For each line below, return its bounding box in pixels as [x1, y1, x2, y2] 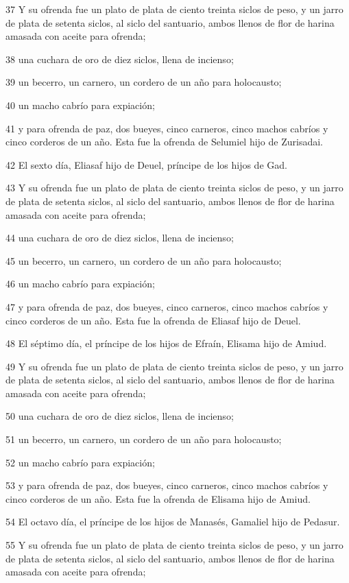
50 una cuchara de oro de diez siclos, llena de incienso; [5, 409, 234, 423]
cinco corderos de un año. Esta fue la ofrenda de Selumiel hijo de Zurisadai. [5, 134, 323, 149]
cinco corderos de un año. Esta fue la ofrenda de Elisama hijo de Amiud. [5, 491, 311, 505]
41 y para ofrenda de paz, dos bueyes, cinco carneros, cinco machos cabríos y [5, 121, 328, 135]
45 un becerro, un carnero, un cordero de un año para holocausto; [5, 253, 282, 267]
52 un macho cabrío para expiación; [5, 455, 155, 469]
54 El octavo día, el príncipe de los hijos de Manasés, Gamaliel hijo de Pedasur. [5, 514, 340, 529]
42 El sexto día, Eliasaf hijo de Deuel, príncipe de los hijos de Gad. [5, 157, 287, 171]
